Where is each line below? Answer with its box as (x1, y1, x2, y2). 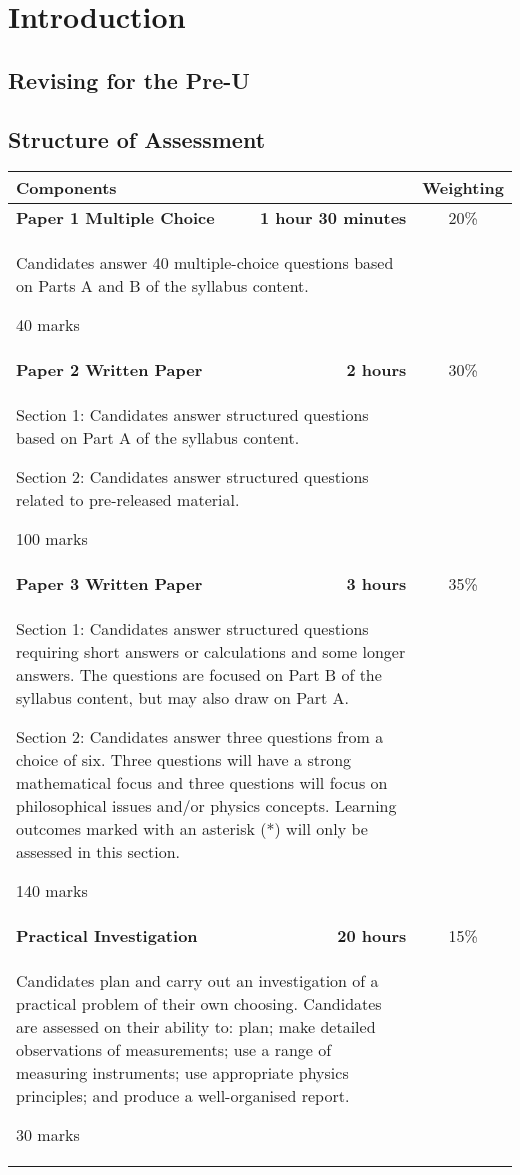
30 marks (16, 1123, 80, 1147)
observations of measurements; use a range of (16, 1038, 332, 1062)
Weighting (422, 176, 504, 200)
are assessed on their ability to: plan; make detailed (16, 1015, 376, 1039)
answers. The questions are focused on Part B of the (16, 663, 382, 687)
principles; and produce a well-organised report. (16, 1084, 350, 1108)
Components (16, 176, 117, 200)
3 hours (346, 572, 407, 596)
